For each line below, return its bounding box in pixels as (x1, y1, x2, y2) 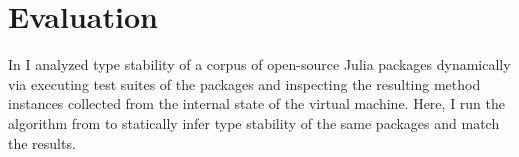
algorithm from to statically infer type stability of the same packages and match (8, 112, 500, 133)
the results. (8, 132, 76, 153)
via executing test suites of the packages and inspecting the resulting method (8, 73, 481, 94)
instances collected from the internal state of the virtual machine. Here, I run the (8, 93, 506, 114)
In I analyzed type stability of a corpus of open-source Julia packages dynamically (8, 54, 511, 75)
